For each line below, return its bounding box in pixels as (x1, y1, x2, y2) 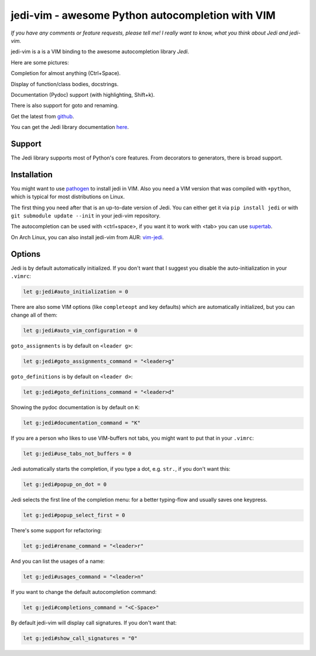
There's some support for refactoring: (11, 527, 102, 534)
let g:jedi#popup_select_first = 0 (23, 512, 125, 519)
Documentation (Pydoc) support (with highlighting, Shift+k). (11, 91, 155, 98)
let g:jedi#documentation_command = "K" (23, 420, 140, 426)
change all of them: (11, 311, 58, 319)
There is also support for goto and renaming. (11, 102, 119, 109)
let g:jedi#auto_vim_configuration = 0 (23, 327, 138, 334)
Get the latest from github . (11, 113, 74, 120)
